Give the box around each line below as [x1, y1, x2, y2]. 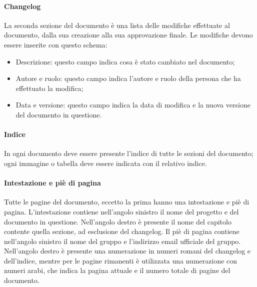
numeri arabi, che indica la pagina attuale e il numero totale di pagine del [4, 265, 230, 275]
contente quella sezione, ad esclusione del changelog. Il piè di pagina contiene [4, 226, 239, 236]
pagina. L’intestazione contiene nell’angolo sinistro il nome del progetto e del [4, 206, 239, 216]
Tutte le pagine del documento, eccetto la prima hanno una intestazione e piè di [4, 196, 249, 207]
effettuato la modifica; [15, 82, 83, 93]
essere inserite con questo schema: [4, 39, 107, 49]
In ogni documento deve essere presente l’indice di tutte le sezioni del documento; [4, 148, 253, 158]
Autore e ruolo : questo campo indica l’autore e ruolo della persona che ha [15, 73, 241, 83]
